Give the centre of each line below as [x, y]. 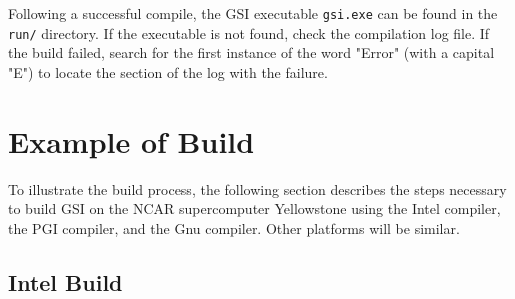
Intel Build [65, 281]
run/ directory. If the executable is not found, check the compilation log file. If [249, 32]
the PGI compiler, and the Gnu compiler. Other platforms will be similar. [234, 227]
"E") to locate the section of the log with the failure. [168, 71]
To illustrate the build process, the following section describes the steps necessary [257, 188]
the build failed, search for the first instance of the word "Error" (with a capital [251, 52]
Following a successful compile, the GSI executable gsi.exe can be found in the [253, 13]
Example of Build [131, 140]
